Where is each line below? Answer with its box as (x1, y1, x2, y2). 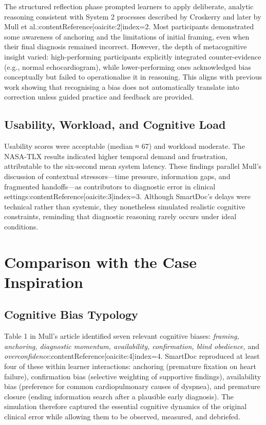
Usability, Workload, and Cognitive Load (4, 117, 226, 132)
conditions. (4, 221, 39, 231)
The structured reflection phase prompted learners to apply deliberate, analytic (4, 1, 254, 11)
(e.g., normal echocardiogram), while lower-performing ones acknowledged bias (4, 61, 251, 72)
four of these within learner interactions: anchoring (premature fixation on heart (4, 361, 256, 372)
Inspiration (4, 271, 84, 292)
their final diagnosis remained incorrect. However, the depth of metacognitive (4, 41, 247, 52)
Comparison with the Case (4, 251, 197, 272)
